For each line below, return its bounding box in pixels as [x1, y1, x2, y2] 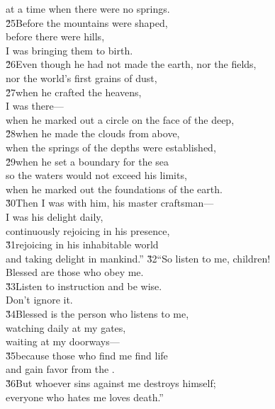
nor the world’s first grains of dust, [6, 70, 157, 85]
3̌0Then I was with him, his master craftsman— [6, 195, 214, 210]
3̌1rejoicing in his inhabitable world [6, 237, 159, 252]
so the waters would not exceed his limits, [6, 168, 187, 183]
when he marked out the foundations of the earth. [6, 181, 223, 196]
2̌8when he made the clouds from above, [6, 126, 180, 141]
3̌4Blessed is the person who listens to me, [6, 306, 189, 321]
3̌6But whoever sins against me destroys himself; [6, 376, 216, 391]
